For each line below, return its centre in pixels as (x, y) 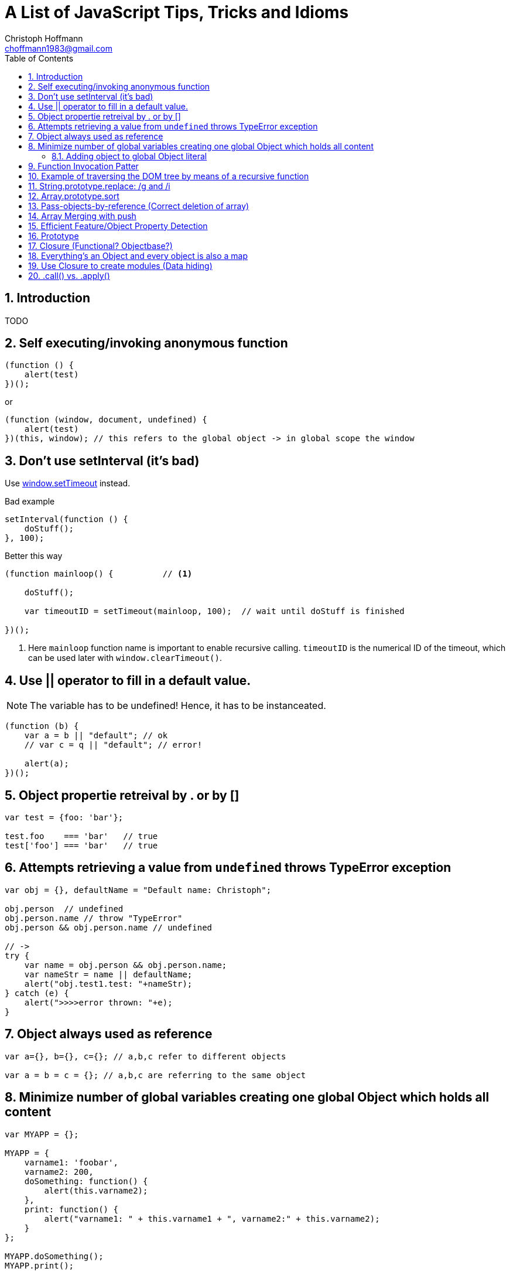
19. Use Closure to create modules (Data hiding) (120, 265)
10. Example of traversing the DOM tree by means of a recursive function (169, 176)
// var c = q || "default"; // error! (113, 745)
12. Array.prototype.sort (74, 196)
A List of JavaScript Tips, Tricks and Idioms (177, 12)
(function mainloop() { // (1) (99, 574)
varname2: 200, (59, 1172)
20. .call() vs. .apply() (69, 275)
